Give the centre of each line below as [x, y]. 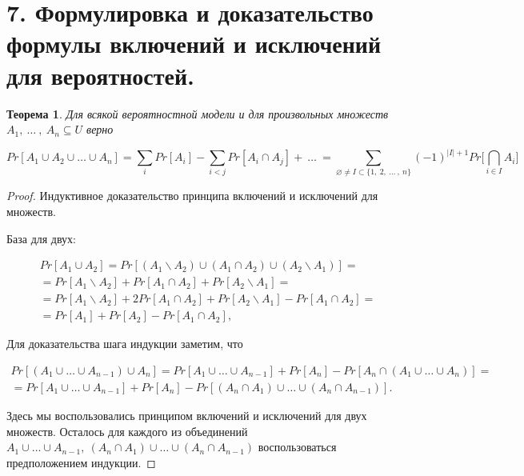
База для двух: [42, 238]
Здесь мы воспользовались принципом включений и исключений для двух [187, 416]
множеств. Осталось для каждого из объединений [127, 431]
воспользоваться [297, 447]
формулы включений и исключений [194, 44]
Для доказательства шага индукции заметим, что [125, 344]
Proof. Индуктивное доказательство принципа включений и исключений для [192, 196]
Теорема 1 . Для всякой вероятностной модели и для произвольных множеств [198, 113]
